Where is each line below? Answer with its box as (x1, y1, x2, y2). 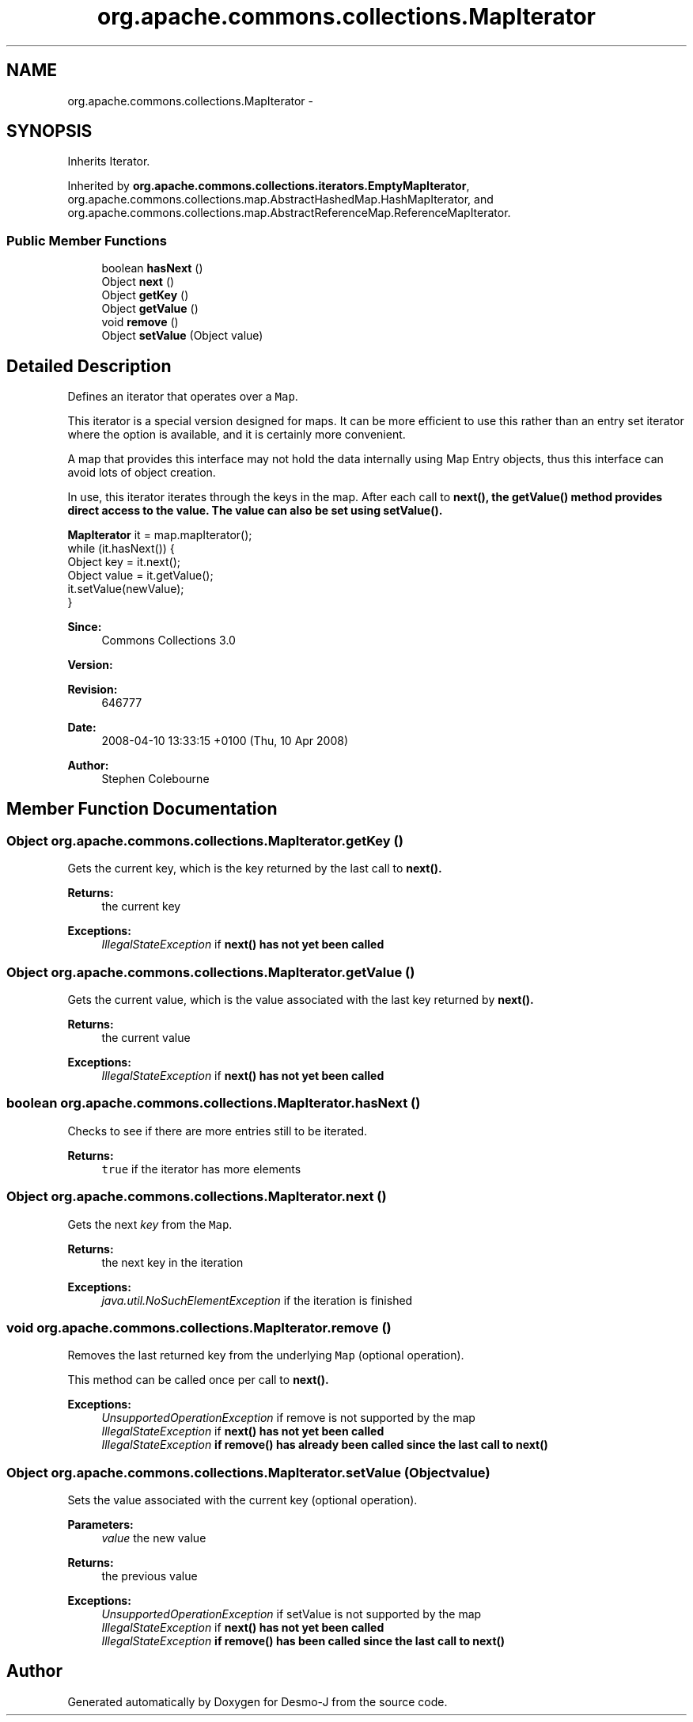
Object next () (101, 275, 175, 289)
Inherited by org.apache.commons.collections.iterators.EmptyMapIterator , (67, 179, 470, 193)
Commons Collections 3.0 (101, 633, 236, 648)
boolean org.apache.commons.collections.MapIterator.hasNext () (6, 1095, 421, 1112)
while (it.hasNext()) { (67, 542, 175, 556)
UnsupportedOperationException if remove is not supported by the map (101, 1411, 475, 1425)
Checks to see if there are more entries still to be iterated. (67, 1123, 368, 1138)
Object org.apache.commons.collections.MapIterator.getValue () (6, 964, 415, 980)
